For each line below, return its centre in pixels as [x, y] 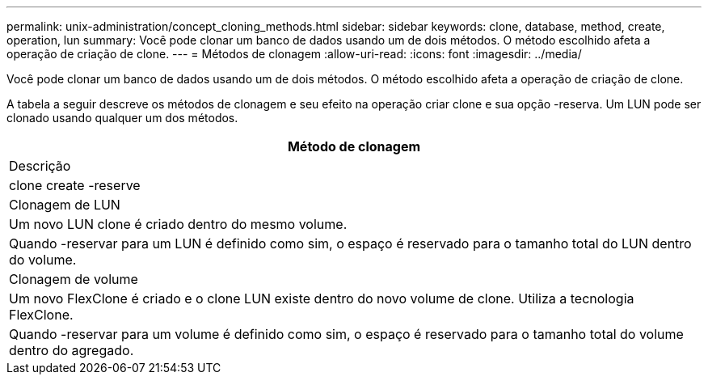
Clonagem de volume [74, 279]
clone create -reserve [75, 185]
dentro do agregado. [72, 350]
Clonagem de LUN [65, 205]
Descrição [40, 166]
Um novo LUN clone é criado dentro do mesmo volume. [178, 224]
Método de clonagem [354, 146]
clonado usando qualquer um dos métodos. [122, 118]
